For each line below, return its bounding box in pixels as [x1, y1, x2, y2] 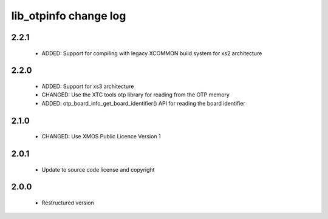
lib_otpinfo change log [11, 9, 126, 22]
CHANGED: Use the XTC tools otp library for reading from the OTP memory [41, 91, 230, 98]
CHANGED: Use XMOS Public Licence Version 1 [41, 133, 161, 140]
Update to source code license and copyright [41, 166, 155, 173]
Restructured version [41, 199, 94, 206]
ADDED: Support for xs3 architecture [41, 83, 134, 90]
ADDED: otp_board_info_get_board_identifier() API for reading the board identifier [41, 99, 246, 107]
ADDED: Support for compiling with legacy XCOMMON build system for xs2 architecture [41, 49, 262, 57]
